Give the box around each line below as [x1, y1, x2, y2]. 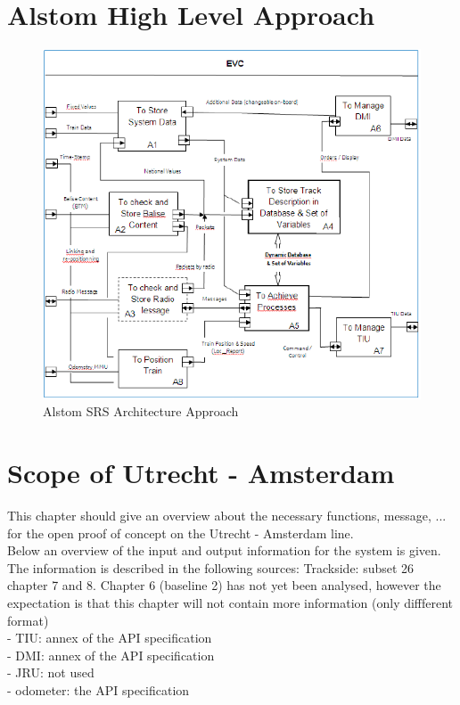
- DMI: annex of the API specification [7, 645, 215, 664]
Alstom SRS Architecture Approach [43, 402, 239, 421]
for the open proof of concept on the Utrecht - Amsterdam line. [7, 523, 354, 542]
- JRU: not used [7, 663, 94, 682]
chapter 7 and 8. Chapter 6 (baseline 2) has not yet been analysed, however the [7, 576, 441, 594]
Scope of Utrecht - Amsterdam [7, 455, 395, 490]
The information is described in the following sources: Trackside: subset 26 [7, 558, 415, 577]
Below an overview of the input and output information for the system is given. [7, 541, 441, 560]
